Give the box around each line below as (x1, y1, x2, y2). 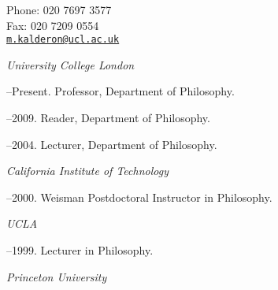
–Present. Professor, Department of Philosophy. (6, 83, 235, 99)
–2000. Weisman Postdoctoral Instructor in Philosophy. (6, 188, 272, 205)
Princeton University (6, 268, 107, 284)
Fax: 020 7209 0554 (6, 17, 99, 33)
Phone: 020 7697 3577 (6, 2, 112, 17)
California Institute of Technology (6, 162, 169, 179)
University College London (6, 56, 135, 72)
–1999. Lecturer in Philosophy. (6, 242, 154, 258)
